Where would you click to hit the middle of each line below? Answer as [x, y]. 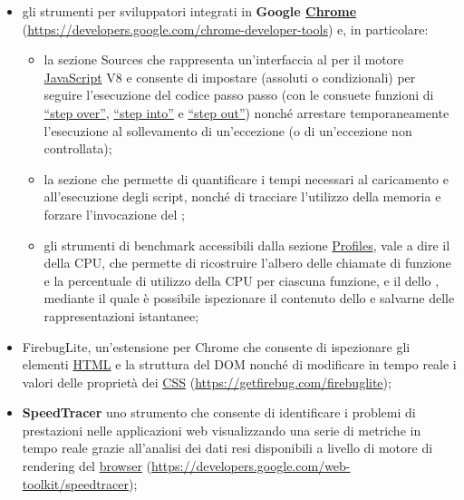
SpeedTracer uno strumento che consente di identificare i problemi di [219, 412]
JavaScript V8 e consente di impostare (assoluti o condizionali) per [230, 77]
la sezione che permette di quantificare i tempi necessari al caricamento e [246, 178]
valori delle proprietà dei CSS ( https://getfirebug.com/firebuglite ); [207, 382]
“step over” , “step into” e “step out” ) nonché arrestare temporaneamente [246, 112]
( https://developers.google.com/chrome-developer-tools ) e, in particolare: [225, 29]
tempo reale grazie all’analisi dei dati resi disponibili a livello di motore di [227, 448]
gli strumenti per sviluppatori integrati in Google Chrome [189, 11]
